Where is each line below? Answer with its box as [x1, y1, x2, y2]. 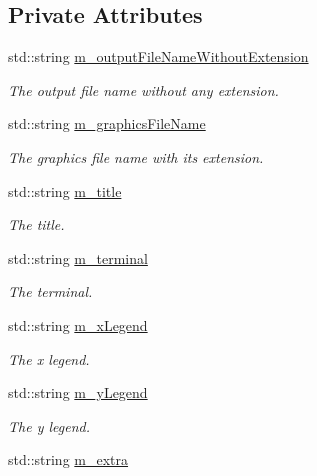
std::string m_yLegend [8, 382, 148, 403]
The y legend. [8, 415, 90, 436]
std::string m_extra [8, 449, 129, 470]
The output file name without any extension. [8, 79, 279, 100]
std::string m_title [8, 180, 122, 201]
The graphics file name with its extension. [8, 146, 264, 167]
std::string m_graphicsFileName [8, 113, 206, 134]
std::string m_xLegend [8, 314, 148, 335]
